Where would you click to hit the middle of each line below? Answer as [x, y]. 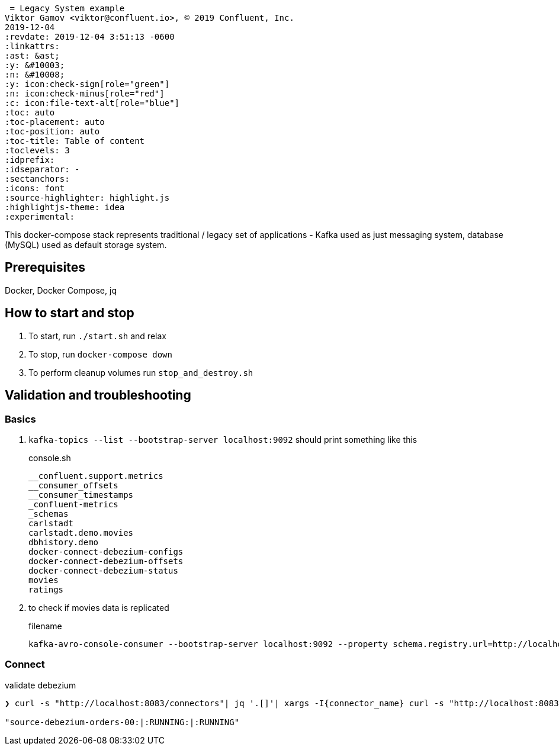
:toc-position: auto [52, 131]
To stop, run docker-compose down [100, 354]
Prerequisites [45, 268]
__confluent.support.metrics [96, 476]
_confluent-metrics [73, 504]
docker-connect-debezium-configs [106, 551]
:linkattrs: [32, 46]
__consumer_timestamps [81, 495]
